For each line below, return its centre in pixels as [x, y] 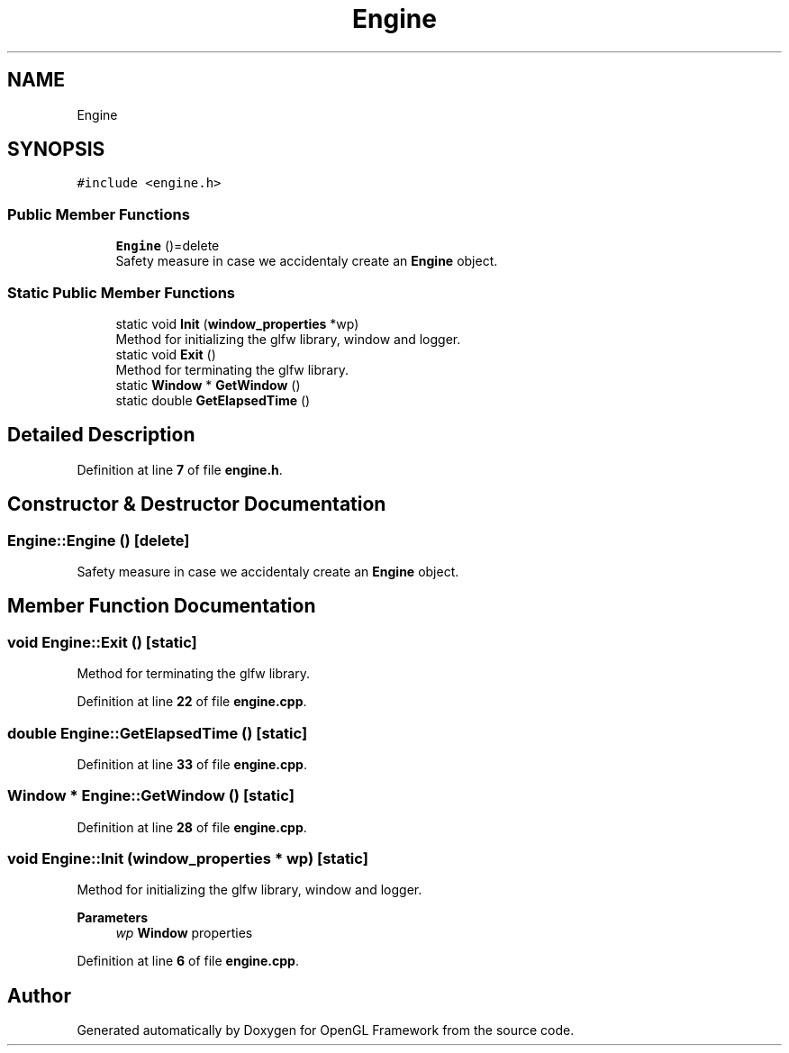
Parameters [113, 918]
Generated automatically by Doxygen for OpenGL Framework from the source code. [326, 1030]
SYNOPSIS [56, 150]
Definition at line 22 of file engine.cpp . [192, 702]
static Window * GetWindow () [208, 385]
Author [39, 995]
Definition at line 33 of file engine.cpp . [192, 764]
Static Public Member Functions [122, 292]
